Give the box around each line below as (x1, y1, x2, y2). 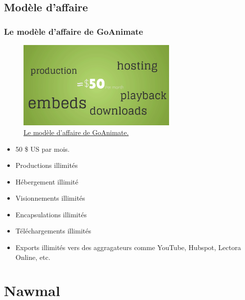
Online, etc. (15, 252, 50, 262)
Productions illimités (15, 160, 78, 170)
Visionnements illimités (15, 193, 85, 203)
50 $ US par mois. (15, 143, 70, 154)
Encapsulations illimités (15, 209, 87, 219)
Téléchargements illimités (15, 226, 91, 236)
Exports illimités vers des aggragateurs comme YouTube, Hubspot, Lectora (15, 242, 241, 253)
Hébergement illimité (15, 176, 78, 186)
